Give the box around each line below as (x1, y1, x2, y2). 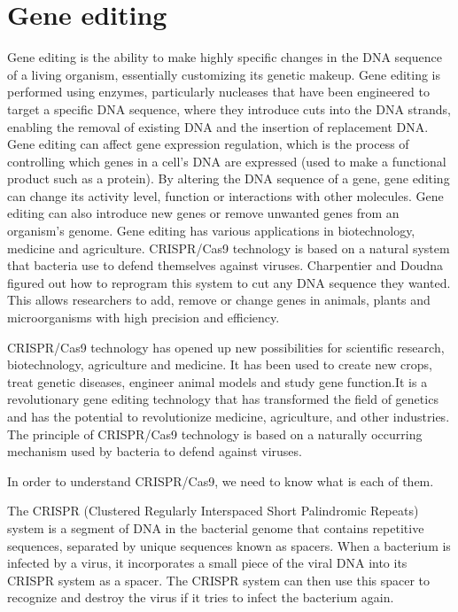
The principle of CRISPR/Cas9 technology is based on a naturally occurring (7, 424, 423, 443)
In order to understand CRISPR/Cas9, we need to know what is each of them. (7, 471, 434, 490)
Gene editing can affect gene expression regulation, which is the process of (7, 135, 409, 153)
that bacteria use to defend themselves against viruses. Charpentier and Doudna (7, 256, 443, 275)
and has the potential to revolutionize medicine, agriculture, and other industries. (7, 407, 450, 425)
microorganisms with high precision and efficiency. (7, 308, 280, 327)
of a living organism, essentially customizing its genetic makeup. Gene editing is (7, 65, 441, 83)
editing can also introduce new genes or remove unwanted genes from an (7, 204, 400, 222)
